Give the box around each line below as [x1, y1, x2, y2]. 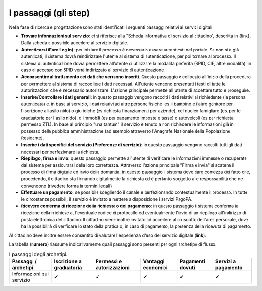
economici [143, 264, 168, 271]
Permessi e [95, 258, 122, 265]
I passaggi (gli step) [9, 7, 90, 18]
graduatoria [54, 264, 82, 271]
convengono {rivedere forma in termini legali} [21, 183, 112, 188]
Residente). [21, 135, 44, 141]
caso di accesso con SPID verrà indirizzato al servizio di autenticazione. [21, 67, 165, 73]
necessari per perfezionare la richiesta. [21, 149, 99, 154]
